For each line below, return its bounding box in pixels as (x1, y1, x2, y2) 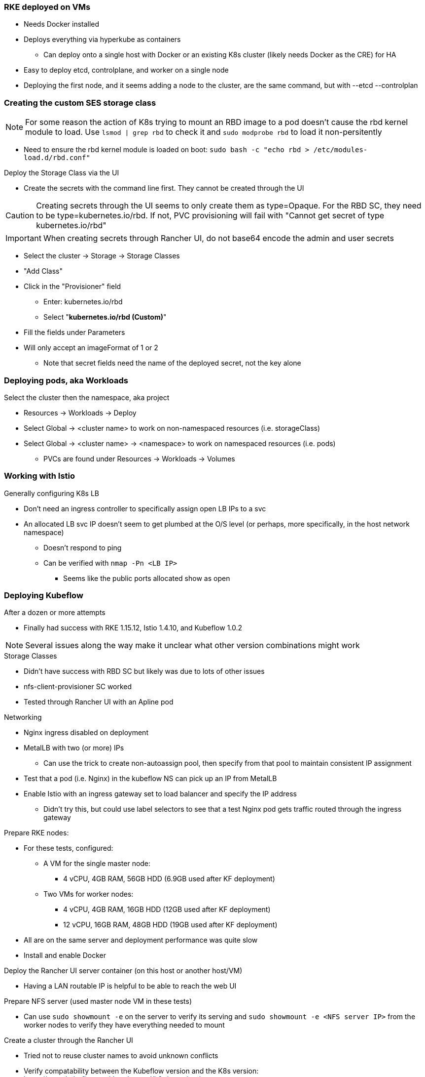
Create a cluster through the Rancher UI (4, 1036, 133, 1045)
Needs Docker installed (24, 20, 100, 29)
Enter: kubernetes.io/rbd (43, 297, 123, 306)
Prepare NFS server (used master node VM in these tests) (4, 997, 192, 1006)
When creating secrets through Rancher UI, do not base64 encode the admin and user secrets (43, 233, 394, 244)
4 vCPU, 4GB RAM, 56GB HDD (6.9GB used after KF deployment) (63, 874, 275, 883)
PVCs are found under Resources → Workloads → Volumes (43, 454, 235, 463)
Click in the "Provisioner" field (24, 282, 121, 291)
